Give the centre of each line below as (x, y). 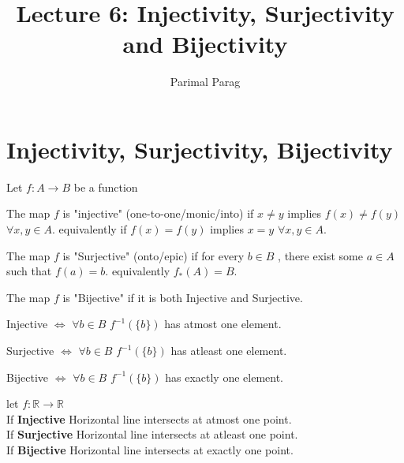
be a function (106, 187)
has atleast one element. (229, 350)
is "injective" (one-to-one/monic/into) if (158, 213)
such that (29, 271)
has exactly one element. (224, 377)
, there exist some (320, 255)
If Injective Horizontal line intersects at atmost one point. (149, 418)
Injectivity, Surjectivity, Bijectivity (200, 149)
